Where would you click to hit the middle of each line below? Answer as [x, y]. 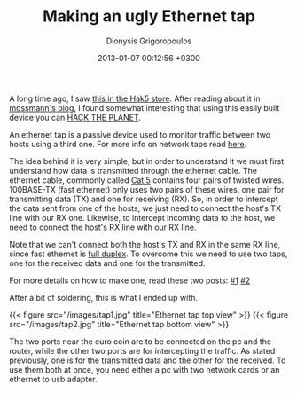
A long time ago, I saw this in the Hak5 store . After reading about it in [135, 98]
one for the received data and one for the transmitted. [107, 263]
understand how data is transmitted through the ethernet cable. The [133, 170]
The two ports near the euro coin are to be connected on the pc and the [141, 341]
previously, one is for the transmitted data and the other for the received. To [148, 360]
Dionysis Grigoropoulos [149, 41]
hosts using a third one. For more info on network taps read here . [128, 144]
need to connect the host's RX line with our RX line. [103, 227]
